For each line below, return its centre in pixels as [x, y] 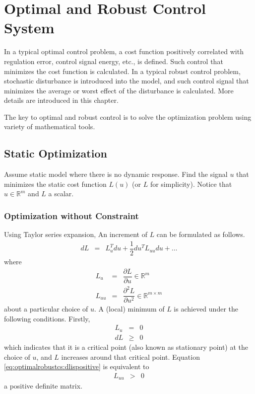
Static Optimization [56, 153]
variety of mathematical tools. [50, 126]
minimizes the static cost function [55, 184]
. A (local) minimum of [129, 309]
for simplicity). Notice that [191, 184]
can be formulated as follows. [201, 234]
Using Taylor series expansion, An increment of [76, 234]
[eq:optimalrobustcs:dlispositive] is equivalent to [77, 366]
